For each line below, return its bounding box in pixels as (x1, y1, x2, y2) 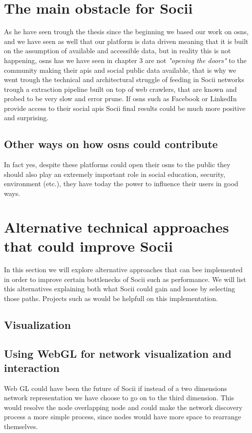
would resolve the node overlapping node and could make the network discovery (4, 402, 243, 412)
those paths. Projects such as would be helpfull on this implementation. (4, 293, 218, 303)
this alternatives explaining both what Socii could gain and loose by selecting (4, 283, 235, 294)
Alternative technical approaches (4, 216, 229, 237)
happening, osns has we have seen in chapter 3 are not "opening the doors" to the (4, 55, 247, 65)
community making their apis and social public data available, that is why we (4, 65, 236, 75)
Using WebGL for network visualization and (4, 346, 231, 361)
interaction (4, 360, 60, 375)
